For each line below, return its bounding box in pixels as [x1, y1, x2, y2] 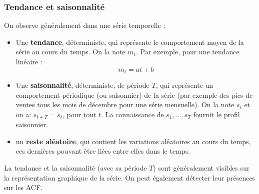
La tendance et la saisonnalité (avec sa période [4, 163, 147, 173]
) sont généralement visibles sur [153, 163, 250, 173]
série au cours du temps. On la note [15, 46, 125, 57]
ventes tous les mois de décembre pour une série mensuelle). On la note [15, 99, 234, 110]
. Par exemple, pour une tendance [135, 46, 239, 57]
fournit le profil [193, 109, 240, 119]
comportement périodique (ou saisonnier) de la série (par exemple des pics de [15, 89, 253, 100]
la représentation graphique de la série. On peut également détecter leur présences [4, 172, 255, 183]
